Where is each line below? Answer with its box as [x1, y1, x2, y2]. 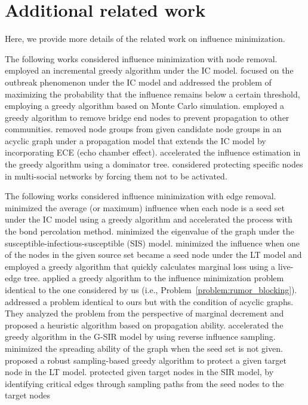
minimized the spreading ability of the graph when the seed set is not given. [5, 342, 283, 354]
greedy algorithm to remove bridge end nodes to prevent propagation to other [5, 111, 289, 123]
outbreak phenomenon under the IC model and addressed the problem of [5, 75, 272, 88]
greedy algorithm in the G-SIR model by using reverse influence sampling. [5, 330, 276, 343]
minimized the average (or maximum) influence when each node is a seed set [5, 201, 285, 214]
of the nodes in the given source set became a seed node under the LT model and [5, 248, 302, 261]
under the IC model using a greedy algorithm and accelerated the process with [5, 213, 292, 226]
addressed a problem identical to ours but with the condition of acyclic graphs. [5, 295, 294, 307]
